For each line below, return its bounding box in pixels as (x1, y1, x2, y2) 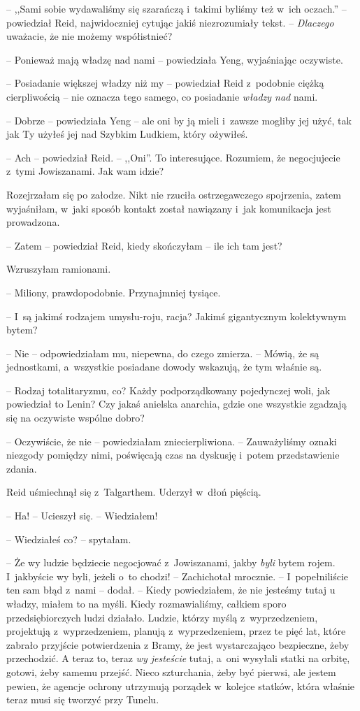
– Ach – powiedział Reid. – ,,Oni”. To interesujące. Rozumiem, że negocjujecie (6, 150, 340, 164)
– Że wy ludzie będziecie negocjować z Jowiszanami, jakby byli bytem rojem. (6, 555, 336, 570)
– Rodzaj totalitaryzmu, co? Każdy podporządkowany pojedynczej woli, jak (6, 382, 331, 397)
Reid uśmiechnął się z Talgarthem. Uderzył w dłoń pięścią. (6, 484, 261, 499)
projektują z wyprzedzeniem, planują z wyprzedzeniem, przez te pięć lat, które (6, 624, 346, 638)
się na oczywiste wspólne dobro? (6, 410, 145, 425)
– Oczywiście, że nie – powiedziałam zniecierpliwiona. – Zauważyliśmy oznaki (6, 433, 337, 448)
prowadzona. (6, 215, 60, 229)
